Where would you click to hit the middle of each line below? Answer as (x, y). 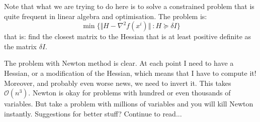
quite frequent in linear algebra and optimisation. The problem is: (106, 16)
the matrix (20, 46)
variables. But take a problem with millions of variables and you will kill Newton (129, 104)
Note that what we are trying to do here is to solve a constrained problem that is (129, 6)
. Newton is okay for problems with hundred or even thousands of (129, 93)
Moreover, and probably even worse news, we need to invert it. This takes (118, 83)
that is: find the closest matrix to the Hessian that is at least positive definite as (128, 36)
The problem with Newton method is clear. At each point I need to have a (119, 63)
